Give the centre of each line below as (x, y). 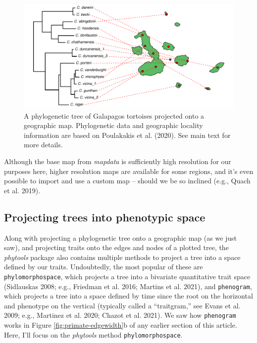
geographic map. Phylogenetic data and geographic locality (113, 125)
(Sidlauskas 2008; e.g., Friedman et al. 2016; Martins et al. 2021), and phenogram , (128, 286)
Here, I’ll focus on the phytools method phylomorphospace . (93, 334)
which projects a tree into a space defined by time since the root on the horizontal (128, 296)
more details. (43, 145)
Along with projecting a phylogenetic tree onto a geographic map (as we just (121, 237)
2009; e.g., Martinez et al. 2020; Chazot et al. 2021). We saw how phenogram (120, 315)
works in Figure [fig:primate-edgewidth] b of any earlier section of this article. (121, 325)
